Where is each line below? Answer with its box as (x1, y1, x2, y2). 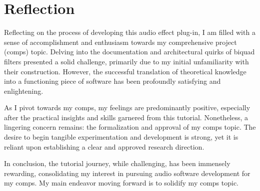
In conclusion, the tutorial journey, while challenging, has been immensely (4, 158, 230, 169)
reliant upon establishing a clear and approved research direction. (4, 141, 204, 152)
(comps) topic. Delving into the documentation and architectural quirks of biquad (4, 46, 255, 57)
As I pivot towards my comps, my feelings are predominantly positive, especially (4, 102, 250, 113)
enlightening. (4, 85, 43, 96)
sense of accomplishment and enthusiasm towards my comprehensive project (4, 36, 237, 47)
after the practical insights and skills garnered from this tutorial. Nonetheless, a (4, 112, 248, 122)
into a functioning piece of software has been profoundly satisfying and (4, 76, 221, 86)
